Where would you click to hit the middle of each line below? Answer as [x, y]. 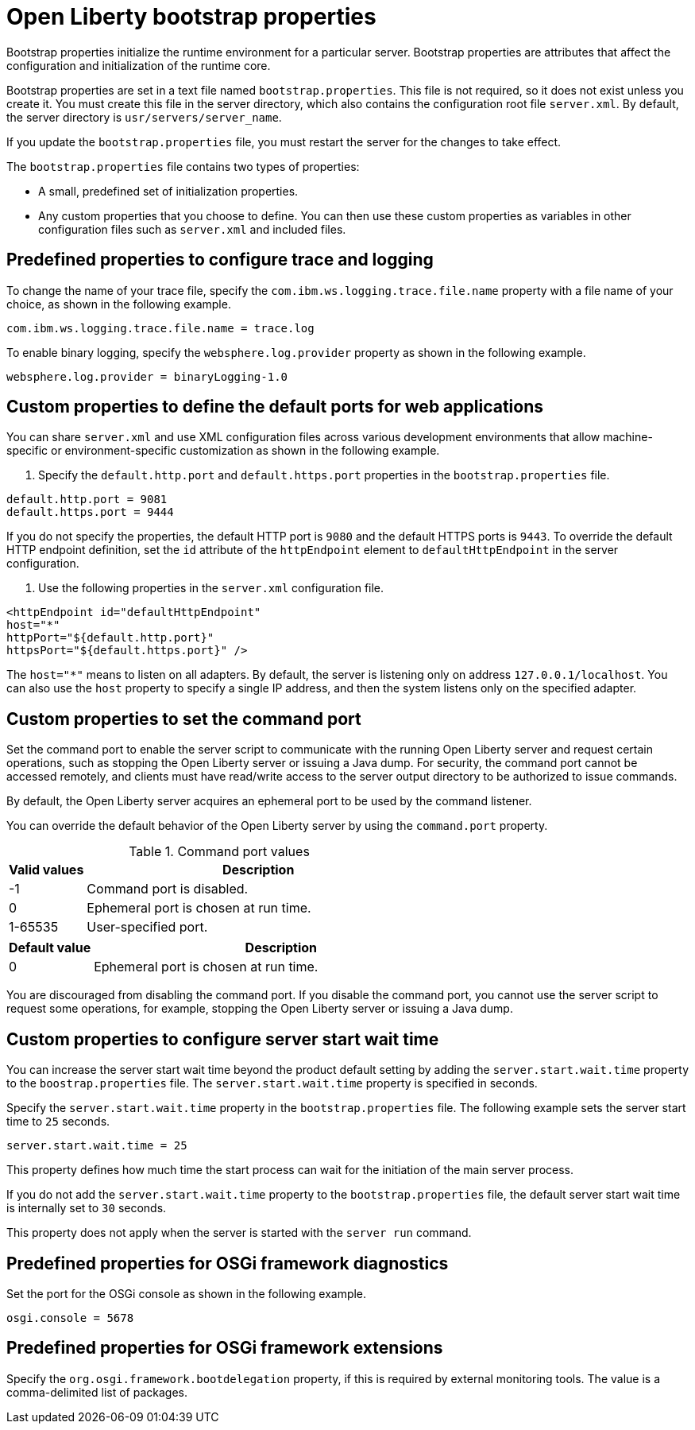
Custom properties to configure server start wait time [223, 1039]
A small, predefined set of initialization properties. [168, 191]
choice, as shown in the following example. [119, 304]
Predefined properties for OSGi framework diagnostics [228, 1263]
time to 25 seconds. [58, 1122]
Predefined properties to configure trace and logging [220, 260]
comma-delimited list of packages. [97, 1392]
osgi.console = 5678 [70, 1318]
